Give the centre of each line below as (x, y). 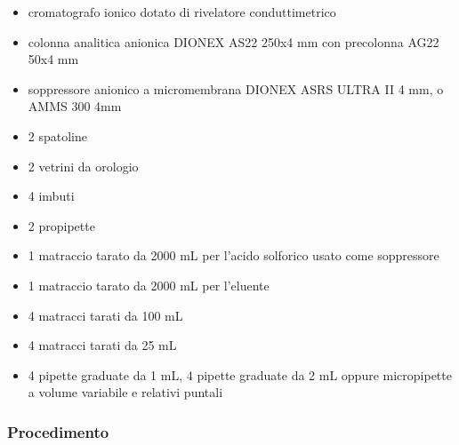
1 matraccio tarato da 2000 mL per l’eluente (149, 285)
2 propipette (61, 225)
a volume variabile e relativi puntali (125, 392)
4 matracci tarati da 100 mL (105, 315)
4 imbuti (51, 196)
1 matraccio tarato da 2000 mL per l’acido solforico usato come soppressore (234, 255)
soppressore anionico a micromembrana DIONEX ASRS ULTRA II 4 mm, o (236, 88)
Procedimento (58, 431)
